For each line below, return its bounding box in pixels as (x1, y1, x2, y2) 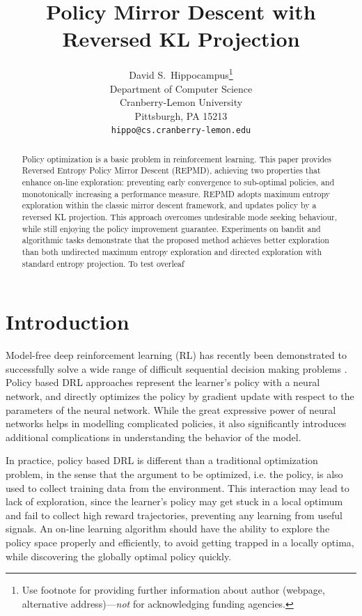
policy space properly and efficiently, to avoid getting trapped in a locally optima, (6, 535, 354, 550)
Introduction (6, 307, 129, 336)
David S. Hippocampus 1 (129, 66, 233, 82)
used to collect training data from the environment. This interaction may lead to (6, 480, 349, 495)
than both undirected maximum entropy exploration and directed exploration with (22, 246, 322, 258)
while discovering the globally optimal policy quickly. (6, 548, 232, 563)
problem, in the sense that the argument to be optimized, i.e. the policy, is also (6, 467, 343, 482)
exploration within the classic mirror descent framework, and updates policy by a (22, 199, 317, 211)
